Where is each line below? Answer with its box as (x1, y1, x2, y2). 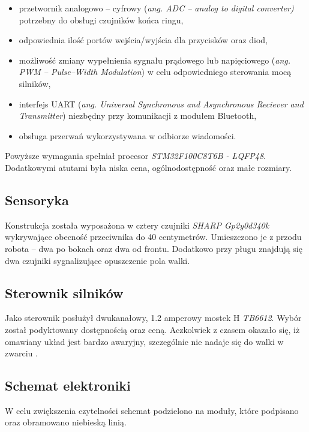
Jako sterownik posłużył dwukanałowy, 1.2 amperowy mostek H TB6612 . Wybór (5, 311, 302, 324)
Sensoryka (5, 190, 69, 209)
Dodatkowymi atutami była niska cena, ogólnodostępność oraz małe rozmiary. (5, 161, 292, 173)
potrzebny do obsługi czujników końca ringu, (19, 13, 184, 26)
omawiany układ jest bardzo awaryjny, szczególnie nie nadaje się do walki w (5, 335, 284, 347)
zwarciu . (5, 347, 38, 359)
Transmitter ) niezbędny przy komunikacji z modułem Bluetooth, (19, 109, 257, 122)
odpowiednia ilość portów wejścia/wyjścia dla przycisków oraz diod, (19, 34, 268, 46)
